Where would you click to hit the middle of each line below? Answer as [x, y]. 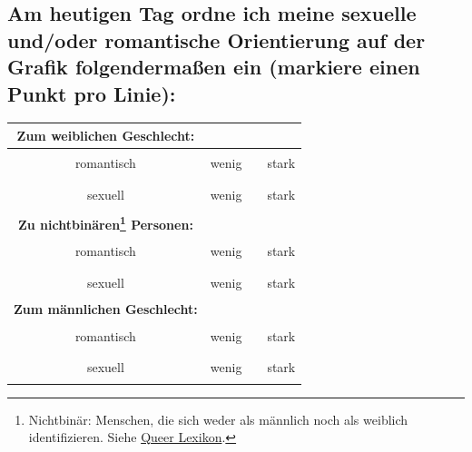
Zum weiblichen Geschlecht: [106, 135]
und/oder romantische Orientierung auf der [216, 39]
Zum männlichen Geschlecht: [106, 309]
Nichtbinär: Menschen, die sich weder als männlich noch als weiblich [218, 419]
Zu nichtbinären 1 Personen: [105, 223]
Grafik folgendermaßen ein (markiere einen [214, 67]
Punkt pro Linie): [92, 93]
